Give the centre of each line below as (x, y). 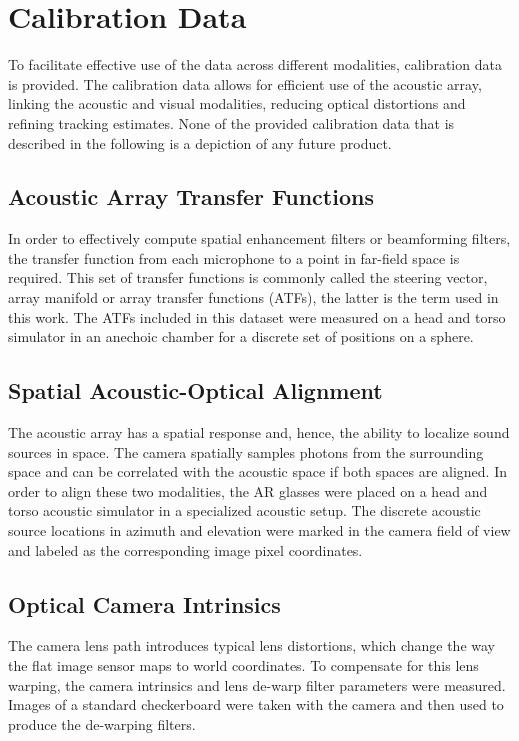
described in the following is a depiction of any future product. (200, 142)
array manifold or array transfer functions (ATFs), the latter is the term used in (253, 297)
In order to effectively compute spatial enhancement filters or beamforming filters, (259, 238)
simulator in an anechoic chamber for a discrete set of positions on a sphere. (241, 336)
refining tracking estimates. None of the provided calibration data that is (231, 122)
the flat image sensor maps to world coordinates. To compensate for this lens (243, 665)
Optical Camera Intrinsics (144, 603)
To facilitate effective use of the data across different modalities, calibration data (255, 64)
